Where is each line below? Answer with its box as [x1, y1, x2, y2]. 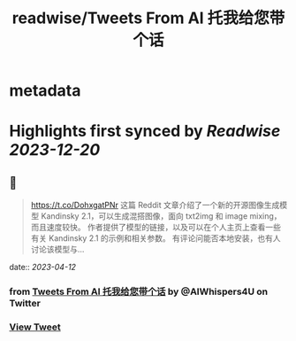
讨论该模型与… [30, 244, 85, 255]
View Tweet [9, 321, 62, 333]
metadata [9, 81, 81, 101]
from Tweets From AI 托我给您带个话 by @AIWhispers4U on [9, 285, 268, 298]
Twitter [9, 298, 42, 310]
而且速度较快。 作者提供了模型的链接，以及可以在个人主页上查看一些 [30, 222, 281, 233]
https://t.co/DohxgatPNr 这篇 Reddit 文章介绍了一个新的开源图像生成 [30, 200, 280, 211]
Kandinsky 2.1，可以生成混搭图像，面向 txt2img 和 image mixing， [41, 211, 282, 221]
